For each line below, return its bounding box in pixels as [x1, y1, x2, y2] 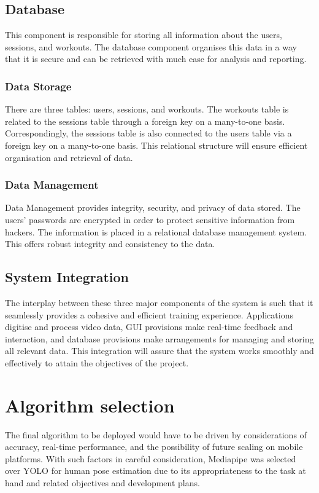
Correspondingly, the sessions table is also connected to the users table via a [5, 127, 292, 140]
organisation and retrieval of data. [5, 151, 133, 164]
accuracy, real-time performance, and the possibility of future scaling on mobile [5, 440, 303, 453]
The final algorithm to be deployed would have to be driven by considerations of [5, 428, 307, 441]
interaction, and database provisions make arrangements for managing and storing [5, 332, 314, 345]
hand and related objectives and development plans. [5, 476, 200, 489]
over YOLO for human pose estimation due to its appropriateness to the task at [5, 464, 306, 477]
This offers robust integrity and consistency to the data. [5, 237, 215, 250]
